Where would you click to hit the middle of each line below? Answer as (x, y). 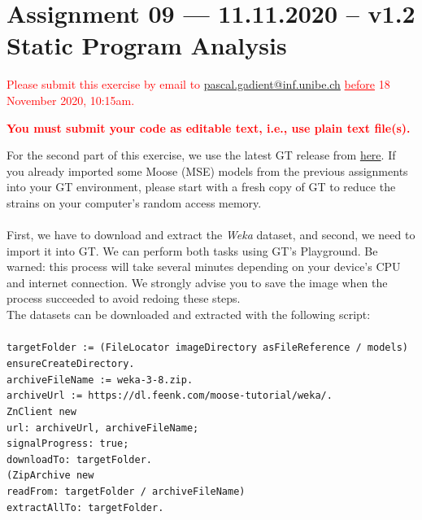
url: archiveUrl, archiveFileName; (103, 428)
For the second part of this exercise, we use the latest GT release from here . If (201, 155)
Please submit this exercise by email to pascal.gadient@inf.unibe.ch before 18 (198, 84)
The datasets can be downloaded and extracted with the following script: (189, 315)
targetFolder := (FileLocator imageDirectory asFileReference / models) (207, 348)
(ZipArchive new (50, 476)
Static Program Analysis (147, 45)
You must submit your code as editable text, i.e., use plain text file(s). (209, 127)
